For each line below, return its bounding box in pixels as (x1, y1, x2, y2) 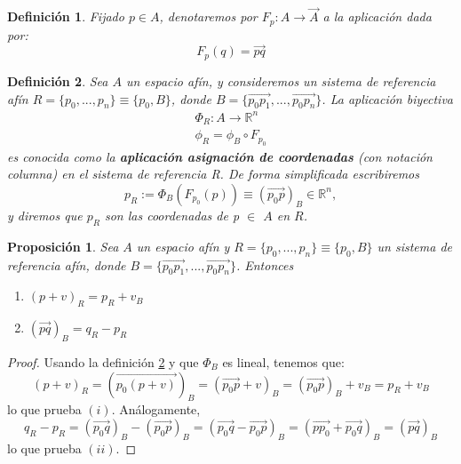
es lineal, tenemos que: (222, 352, 345, 371)
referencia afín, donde (7, 255, 126, 274)
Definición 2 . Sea (7, 71, 108, 90)
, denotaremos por (159, 7, 258, 26)
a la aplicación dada (322, 7, 432, 26)
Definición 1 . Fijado (7, 7, 124, 26)
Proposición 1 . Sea (7, 236, 119, 255)
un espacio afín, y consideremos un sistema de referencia (125, 71, 436, 90)
